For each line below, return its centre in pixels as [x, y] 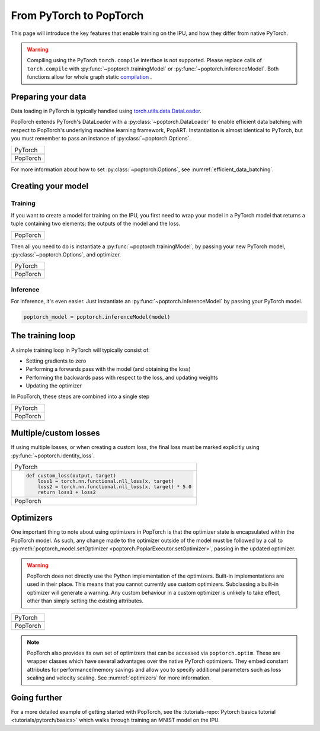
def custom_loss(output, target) [71, 476]
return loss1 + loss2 [67, 493]
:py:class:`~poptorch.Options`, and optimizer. [66, 254]
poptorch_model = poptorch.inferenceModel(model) [97, 317]
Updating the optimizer [54, 386]
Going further [36, 698]
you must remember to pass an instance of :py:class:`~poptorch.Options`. [101, 139]
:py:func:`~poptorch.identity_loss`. [53, 456]
